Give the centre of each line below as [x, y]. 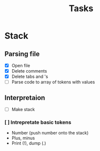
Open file [21, 66]
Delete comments [29, 71]
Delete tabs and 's [30, 76]
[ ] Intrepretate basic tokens [38, 122]
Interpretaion [25, 98]
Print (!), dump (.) [29, 143]
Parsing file [22, 54]
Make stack [23, 110]
